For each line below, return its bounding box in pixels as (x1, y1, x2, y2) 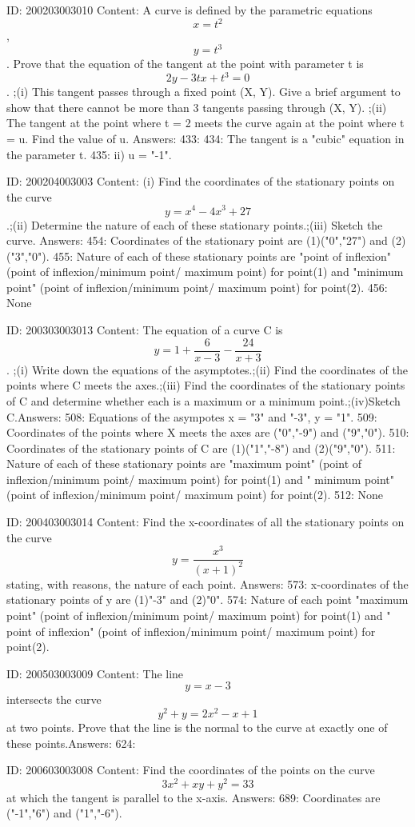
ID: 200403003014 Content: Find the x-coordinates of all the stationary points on (6, 513, 405, 530)
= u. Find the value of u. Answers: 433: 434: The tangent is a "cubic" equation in (6, 130, 405, 147)
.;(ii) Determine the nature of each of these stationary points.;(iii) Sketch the (6, 216, 383, 233)
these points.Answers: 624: (6, 734, 136, 751)
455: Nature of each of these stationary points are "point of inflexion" (53, 247, 391, 264)
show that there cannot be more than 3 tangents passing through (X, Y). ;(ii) (6, 98, 387, 115)
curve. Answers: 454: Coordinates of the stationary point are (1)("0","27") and (6, 232, 388, 249)
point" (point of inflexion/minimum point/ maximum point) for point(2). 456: (6, 278, 388, 295)
